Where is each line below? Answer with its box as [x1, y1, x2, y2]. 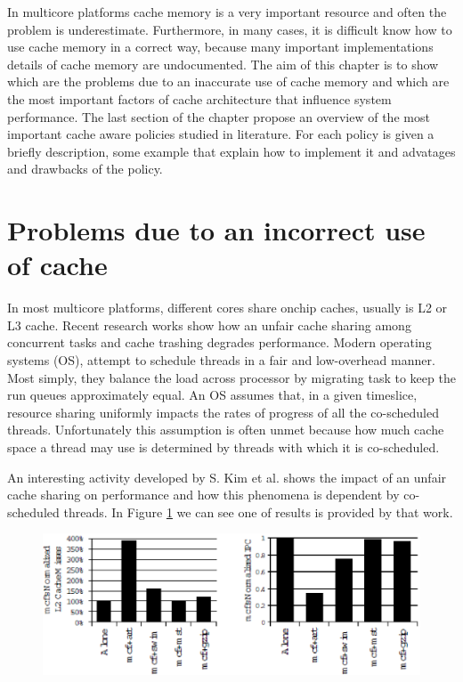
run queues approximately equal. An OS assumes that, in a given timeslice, [7, 386, 418, 404]
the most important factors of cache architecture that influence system [7, 89, 392, 108]
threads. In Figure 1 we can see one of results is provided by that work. [63, 502, 453, 521]
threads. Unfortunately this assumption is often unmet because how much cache [7, 420, 444, 439]
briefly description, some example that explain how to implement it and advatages [7, 142, 456, 160]
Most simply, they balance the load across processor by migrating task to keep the [7, 368, 456, 386]
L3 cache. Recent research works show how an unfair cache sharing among [7, 315, 411, 334]
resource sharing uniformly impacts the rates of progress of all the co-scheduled [7, 402, 439, 421]
